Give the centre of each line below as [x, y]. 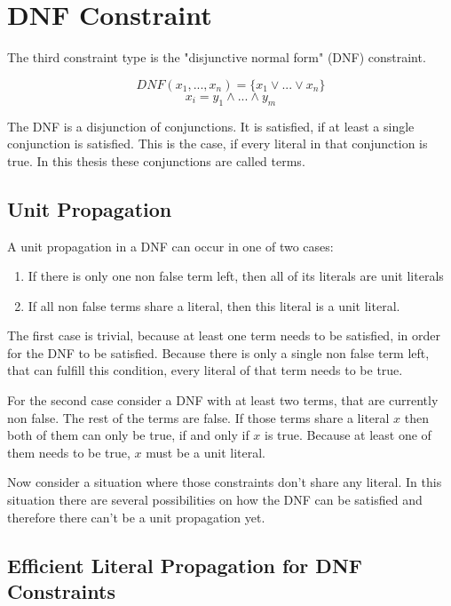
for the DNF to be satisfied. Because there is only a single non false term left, [218, 352]
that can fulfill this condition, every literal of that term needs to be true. [205, 370]
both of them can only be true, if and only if [128, 435]
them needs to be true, [69, 452]
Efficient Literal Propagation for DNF [185, 565]
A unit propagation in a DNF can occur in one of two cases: [170, 246]
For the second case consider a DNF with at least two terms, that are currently [223, 400]
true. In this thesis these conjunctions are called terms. [156, 160]
